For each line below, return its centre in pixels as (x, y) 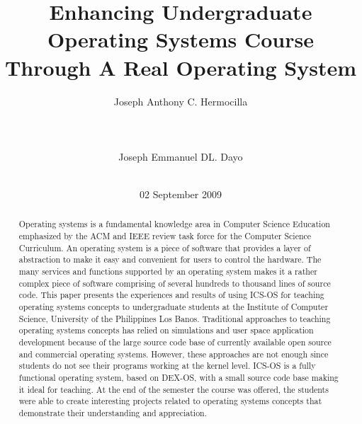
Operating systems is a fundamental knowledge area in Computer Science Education (174, 224)
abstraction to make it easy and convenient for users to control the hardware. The (170, 259)
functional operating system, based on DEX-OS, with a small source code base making (179, 377)
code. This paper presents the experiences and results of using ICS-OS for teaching (171, 295)
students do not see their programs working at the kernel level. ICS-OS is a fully (167, 366)
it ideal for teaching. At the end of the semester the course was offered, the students (174, 389)
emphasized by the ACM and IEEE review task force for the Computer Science (165, 236)
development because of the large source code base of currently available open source (175, 342)
